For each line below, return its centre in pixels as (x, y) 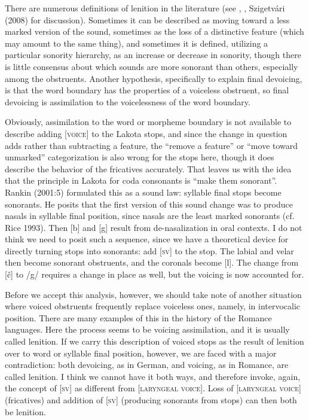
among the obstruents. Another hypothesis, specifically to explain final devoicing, (154, 78)
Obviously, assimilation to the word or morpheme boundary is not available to (148, 122)
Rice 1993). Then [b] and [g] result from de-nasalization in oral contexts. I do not (154, 227)
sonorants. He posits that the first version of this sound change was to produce (149, 204)
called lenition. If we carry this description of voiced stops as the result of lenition (154, 341)
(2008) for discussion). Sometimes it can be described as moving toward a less (147, 19)
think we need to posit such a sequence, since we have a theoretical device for (147, 239)
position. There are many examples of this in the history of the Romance (138, 317)
